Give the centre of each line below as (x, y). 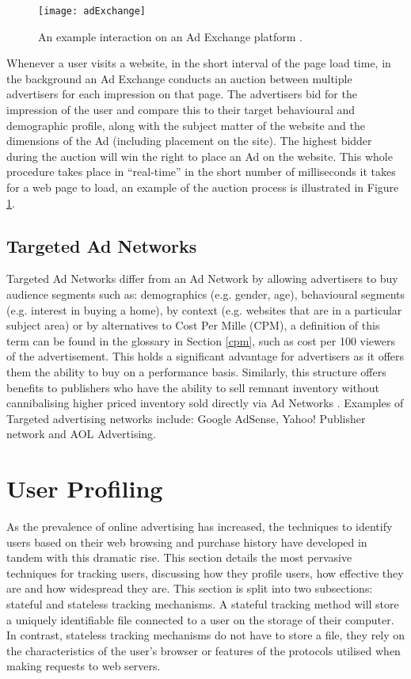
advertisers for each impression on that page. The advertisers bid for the (182, 94)
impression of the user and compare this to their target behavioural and (181, 110)
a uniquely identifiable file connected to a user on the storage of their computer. (200, 619)
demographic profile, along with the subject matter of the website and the (186, 125)
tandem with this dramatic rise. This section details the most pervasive (179, 557)
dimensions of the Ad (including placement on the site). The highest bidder (189, 141)
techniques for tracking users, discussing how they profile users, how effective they (205, 572)
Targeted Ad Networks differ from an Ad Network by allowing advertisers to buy (202, 278)
